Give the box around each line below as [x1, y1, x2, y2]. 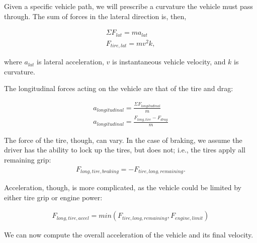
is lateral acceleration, [36, 56, 104, 67]
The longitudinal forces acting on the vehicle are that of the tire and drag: [4, 83, 233, 94]
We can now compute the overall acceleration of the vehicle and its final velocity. [4, 229, 253, 240]
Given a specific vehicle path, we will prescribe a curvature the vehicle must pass [4, 1, 253, 11]
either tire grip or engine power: [4, 192, 103, 202]
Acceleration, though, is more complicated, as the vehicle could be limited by [4, 182, 241, 193]
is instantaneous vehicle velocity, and [112, 56, 226, 67]
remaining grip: [4, 154, 51, 165]
